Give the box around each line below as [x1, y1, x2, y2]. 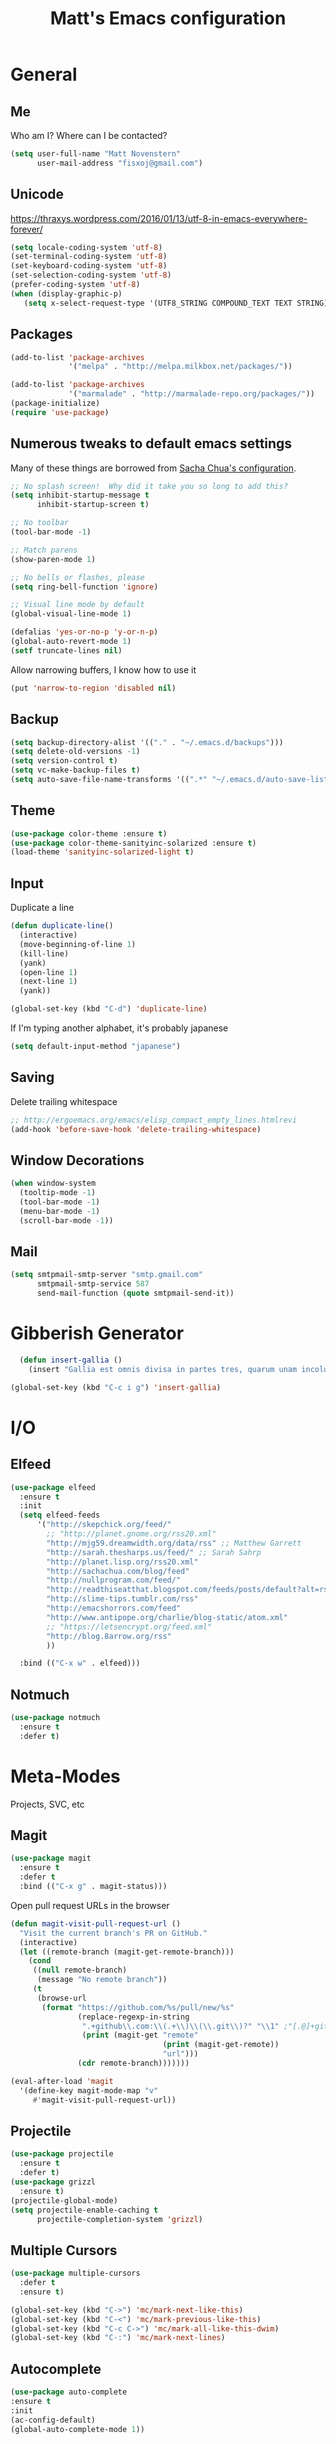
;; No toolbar [10, 518, 70, 528]
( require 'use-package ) [10, 407, 110, 417]
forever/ [10, 223, 43, 235]
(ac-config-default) [10, 2415, 97, 2425]
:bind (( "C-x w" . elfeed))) [19, 1658, 141, 1669]
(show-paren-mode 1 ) [10, 554, 97, 564]
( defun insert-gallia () [19, 1355, 123, 1365]
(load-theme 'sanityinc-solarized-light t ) [10, 847, 195, 857]
